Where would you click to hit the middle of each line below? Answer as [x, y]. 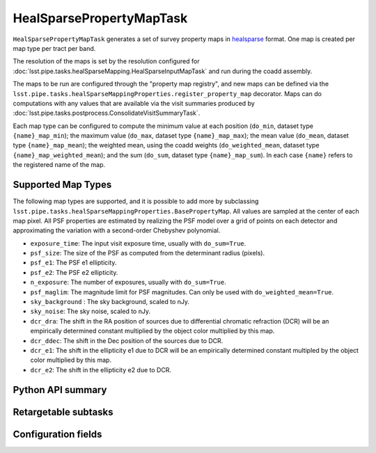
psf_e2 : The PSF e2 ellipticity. [74, 272]
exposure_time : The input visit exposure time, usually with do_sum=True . [138, 243]
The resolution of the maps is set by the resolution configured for [106, 61]
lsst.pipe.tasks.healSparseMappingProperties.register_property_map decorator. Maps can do [167, 93]
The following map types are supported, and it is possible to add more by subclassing [136, 201]
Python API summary [60, 390]
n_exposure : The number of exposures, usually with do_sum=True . [128, 283]
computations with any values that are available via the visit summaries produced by [134, 103]
